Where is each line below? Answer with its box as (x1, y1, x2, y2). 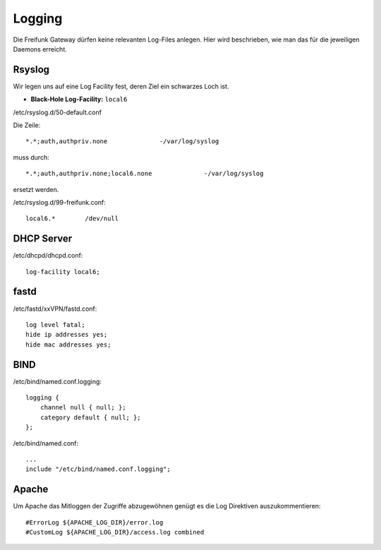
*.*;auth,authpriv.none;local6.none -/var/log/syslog (25, 169, 264, 178)
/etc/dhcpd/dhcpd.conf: (13, 251, 83, 260)
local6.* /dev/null (25, 215, 119, 222)
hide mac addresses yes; (25, 340, 111, 349)
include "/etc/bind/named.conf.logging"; (25, 465, 171, 473)
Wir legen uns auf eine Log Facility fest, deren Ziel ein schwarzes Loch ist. (13, 82, 229, 90)
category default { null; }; (40, 413, 141, 422)
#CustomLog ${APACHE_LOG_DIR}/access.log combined (25, 528, 205, 537)
